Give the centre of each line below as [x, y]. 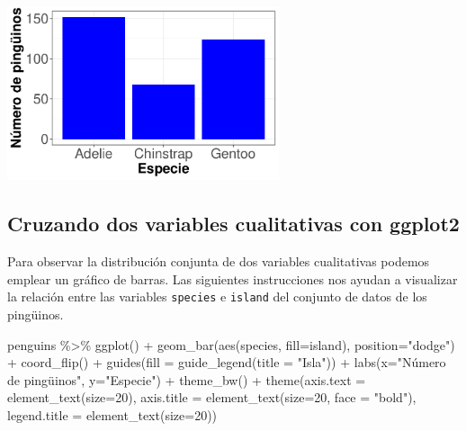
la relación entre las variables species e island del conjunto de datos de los [217, 296]
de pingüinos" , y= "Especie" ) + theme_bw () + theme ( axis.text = [187, 379]
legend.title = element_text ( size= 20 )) [112, 415]
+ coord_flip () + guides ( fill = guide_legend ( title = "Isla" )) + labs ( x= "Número [227, 362]
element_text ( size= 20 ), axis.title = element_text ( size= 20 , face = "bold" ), [212, 397]
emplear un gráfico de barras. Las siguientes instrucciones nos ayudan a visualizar [233, 278]
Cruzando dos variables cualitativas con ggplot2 [233, 224]
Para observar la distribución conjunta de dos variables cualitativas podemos [219, 261]
